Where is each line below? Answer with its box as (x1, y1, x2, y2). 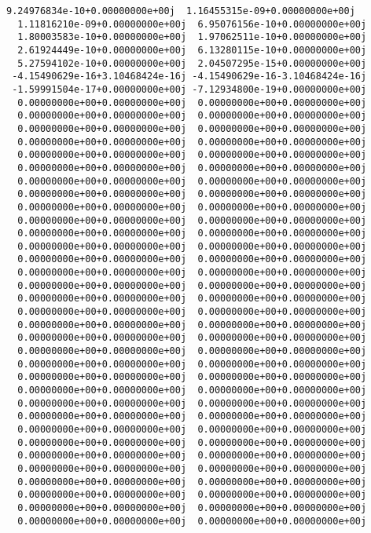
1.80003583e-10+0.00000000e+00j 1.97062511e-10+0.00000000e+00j (17, 31, 367, 43)
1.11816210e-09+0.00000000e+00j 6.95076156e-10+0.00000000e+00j (17, 18, 367, 30)
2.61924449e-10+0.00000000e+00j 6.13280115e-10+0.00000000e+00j (17, 44, 367, 56)
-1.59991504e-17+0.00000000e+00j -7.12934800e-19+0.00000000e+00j (12, 83, 367, 95)
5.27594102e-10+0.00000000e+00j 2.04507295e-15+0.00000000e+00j (17, 57, 367, 69)
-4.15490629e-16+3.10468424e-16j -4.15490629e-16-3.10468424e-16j (12, 71, 367, 82)
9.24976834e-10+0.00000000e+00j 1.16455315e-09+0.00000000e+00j (6, 5, 355, 16)
